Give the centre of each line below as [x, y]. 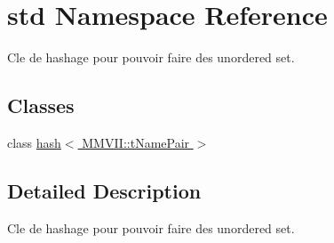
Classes [41, 105]
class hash [34, 142]
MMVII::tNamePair [136, 142]
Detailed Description [104, 190]
